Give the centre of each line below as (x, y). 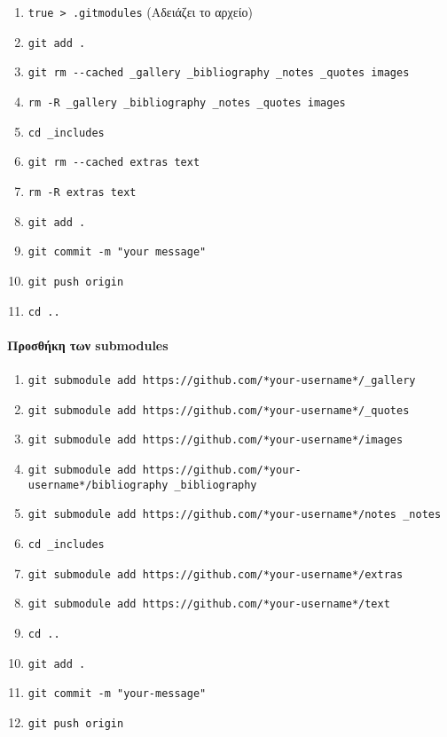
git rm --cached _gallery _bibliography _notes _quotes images (219, 73)
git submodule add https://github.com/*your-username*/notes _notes (235, 515)
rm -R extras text (82, 192)
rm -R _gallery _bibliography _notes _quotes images (187, 102)
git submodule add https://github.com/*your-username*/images (216, 440)
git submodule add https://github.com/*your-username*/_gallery (222, 381)
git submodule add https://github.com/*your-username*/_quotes (219, 410)
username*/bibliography (98, 485)
